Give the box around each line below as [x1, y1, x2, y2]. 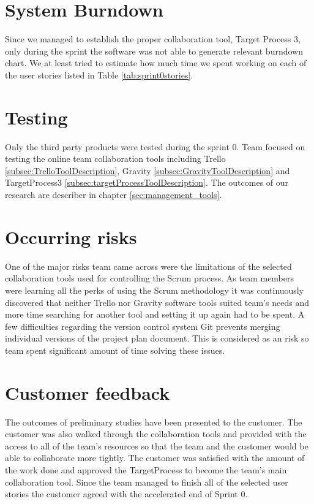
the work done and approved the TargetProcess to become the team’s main [5, 463, 287, 476]
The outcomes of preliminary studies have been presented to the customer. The [5, 415, 302, 428]
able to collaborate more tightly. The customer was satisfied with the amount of [5, 451, 305, 464]
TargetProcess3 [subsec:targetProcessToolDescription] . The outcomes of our [5, 176, 289, 189]
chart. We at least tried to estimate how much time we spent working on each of [5, 56, 307, 69]
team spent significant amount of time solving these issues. [5, 343, 225, 356]
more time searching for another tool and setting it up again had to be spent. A [5, 308, 305, 321]
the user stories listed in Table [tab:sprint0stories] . [5, 68, 193, 81]
